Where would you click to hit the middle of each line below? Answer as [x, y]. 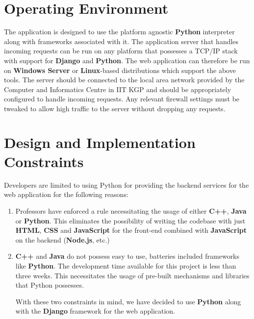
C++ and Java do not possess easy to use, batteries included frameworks [127, 256]
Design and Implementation [100, 142]
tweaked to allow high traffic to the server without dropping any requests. [115, 108]
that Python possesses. [50, 285]
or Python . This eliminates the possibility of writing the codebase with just [130, 220]
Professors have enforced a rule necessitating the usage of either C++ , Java [131, 210]
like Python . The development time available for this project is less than [126, 265]
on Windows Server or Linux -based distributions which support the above [120, 70]
